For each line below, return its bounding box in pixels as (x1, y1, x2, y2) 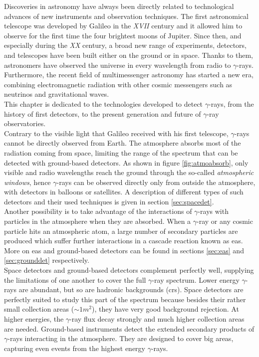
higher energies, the (4, 314, 64, 324)
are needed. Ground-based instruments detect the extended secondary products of (4, 323, 255, 334)
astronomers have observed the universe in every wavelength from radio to (4, 59, 231, 70)
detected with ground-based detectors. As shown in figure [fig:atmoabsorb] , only (4, 157, 249, 168)
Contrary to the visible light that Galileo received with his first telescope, (4, 128, 229, 138)
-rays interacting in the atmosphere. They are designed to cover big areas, (7, 333, 234, 344)
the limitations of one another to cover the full (4, 274, 146, 285)
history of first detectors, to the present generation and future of (4, 108, 201, 119)
